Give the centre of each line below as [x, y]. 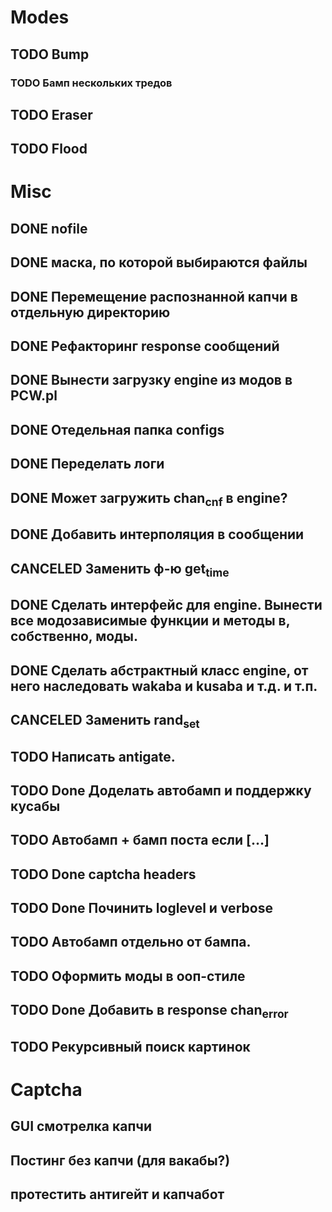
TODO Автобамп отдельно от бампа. [131, 942]
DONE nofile [49, 228]
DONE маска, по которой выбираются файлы [159, 262]
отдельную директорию [90, 312]
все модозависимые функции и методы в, [150, 621]
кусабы [35, 806]
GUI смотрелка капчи [81, 1126]
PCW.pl [34, 396]
